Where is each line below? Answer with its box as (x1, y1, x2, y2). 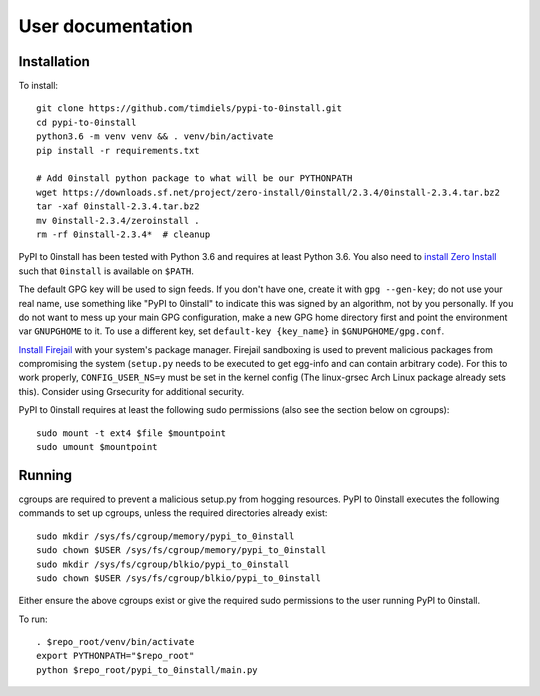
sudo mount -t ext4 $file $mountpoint (36, 427, 227, 439)
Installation (18, 53, 90, 70)
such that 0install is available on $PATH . (18, 265, 195, 277)
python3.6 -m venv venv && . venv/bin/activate (36, 131, 274, 142)
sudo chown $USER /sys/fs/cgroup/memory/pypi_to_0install (36, 545, 327, 556)
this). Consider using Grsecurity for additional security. (18, 385, 245, 397)
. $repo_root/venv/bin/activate (36, 636, 195, 648)
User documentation (18, 15, 194, 37)
